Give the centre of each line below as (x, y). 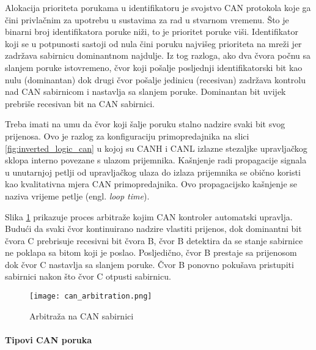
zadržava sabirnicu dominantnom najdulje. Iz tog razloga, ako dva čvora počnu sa (158, 55)
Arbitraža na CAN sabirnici (82, 315)
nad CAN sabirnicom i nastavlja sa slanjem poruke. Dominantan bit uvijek (145, 91)
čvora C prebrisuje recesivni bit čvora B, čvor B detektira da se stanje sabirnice (154, 240)
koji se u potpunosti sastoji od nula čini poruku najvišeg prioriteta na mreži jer (153, 43)
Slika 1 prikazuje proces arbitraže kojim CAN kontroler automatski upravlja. (149, 216)
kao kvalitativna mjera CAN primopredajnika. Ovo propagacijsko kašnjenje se (151, 184)
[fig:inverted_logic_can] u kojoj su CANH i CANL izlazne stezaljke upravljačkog (156, 148)
